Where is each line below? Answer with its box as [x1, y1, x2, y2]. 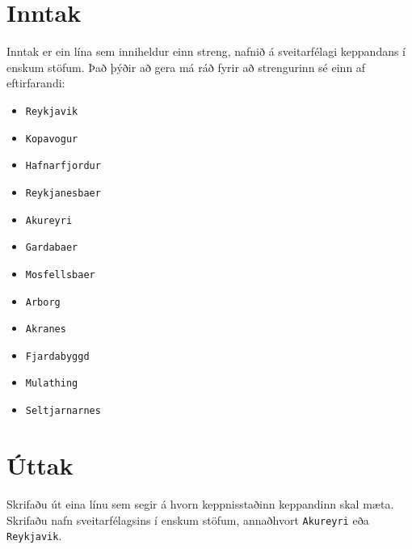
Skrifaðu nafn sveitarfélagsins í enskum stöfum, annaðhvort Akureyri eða [6, 511, 369, 528]
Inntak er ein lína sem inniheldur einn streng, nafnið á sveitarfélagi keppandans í [6, 43, 406, 60]
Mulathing [25, 378, 78, 390]
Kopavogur [25, 133, 78, 145]
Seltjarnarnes [25, 405, 101, 417]
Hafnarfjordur [25, 160, 101, 172]
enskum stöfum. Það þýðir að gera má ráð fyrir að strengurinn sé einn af [6, 58, 366, 75]
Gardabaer [25, 242, 78, 254]
